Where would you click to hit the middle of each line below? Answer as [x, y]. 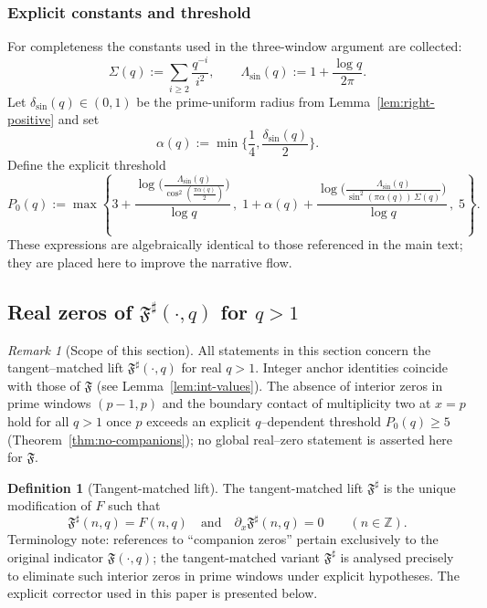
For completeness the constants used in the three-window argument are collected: [235, 46]
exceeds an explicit [199, 420]
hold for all [38, 420]
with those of [44, 385]
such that [134, 505]
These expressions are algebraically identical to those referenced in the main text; [235, 244]
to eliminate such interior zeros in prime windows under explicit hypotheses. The [233, 575]
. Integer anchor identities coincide [352, 367]
